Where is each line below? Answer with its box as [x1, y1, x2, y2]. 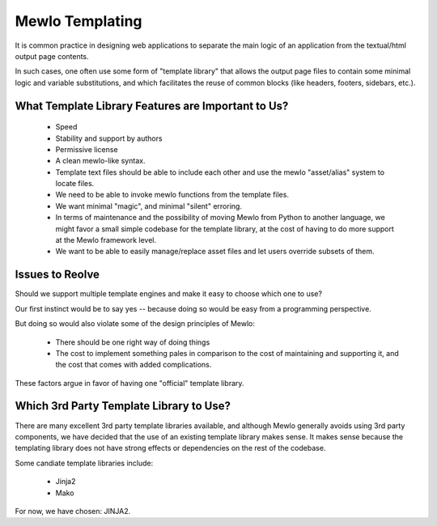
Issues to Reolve [15, 268, 100, 282]
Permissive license [55, 144, 118, 154]
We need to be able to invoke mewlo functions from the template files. [55, 190, 289, 200]
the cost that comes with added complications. [55, 360, 212, 370]
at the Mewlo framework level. [55, 235, 157, 245]
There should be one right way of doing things [55, 337, 210, 347]
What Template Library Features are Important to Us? [15, 99, 289, 112]
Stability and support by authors [55, 134, 163, 143]
